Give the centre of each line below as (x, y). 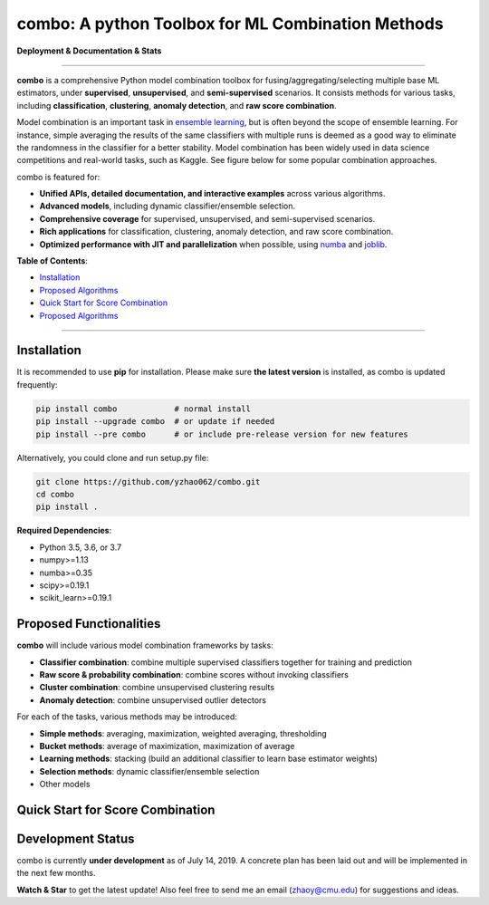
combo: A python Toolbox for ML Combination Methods (230, 24)
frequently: (37, 384)
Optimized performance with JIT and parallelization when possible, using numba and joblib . (213, 244)
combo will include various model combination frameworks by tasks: (145, 645)
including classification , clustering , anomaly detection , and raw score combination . (177, 105)
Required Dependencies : (64, 531)
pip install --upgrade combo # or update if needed (155, 422)
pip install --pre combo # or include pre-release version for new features (222, 434)
